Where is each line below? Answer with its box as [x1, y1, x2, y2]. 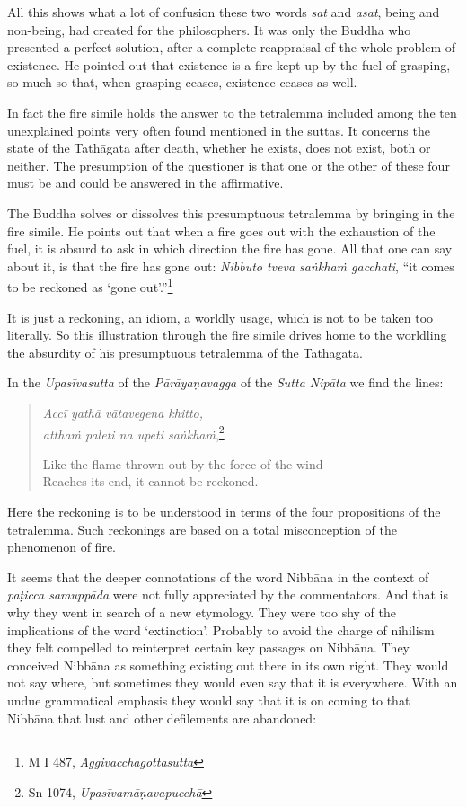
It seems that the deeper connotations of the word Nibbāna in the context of [7, 567, 429, 586]
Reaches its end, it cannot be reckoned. [42, 472, 259, 491]
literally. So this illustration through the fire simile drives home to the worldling [7, 325, 447, 344]
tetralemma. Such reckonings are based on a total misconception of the [7, 519, 397, 538]
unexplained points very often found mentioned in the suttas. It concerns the [7, 120, 430, 139]
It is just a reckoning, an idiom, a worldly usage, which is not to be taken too [7, 307, 434, 326]
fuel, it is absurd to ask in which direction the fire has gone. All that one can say [7, 239, 453, 258]
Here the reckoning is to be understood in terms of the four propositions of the [7, 501, 441, 520]
